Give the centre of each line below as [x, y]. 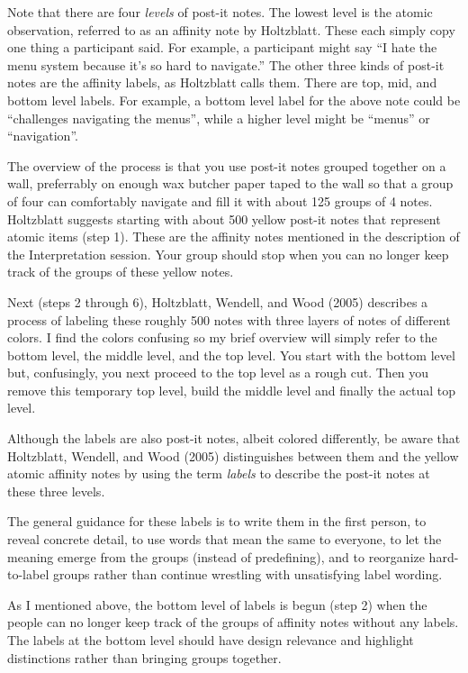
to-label [28, 574]
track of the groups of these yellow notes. [121, 272]
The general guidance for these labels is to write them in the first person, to [217, 521]
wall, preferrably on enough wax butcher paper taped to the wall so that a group [230, 183]
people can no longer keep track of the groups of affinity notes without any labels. [233, 622]
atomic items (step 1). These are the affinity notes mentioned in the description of [234, 236]
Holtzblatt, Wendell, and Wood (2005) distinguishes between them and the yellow [233, 455]
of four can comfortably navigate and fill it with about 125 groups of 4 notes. [220, 200]
